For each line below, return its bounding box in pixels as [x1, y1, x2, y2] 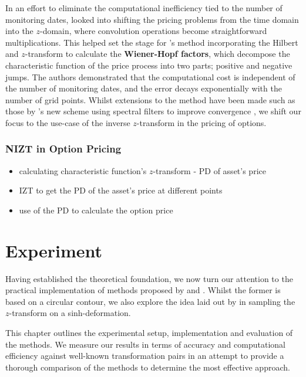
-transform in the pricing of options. [136, 116, 267, 128]
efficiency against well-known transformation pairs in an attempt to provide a [5, 349, 284, 362]
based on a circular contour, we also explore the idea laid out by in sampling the [5, 295, 295, 307]
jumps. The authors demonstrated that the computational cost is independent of [5, 70, 295, 83]
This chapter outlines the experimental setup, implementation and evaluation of [5, 327, 293, 339]
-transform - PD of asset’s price [153, 164, 266, 176]
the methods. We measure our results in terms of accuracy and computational [5, 338, 285, 350]
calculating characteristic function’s [19, 164, 147, 176]
